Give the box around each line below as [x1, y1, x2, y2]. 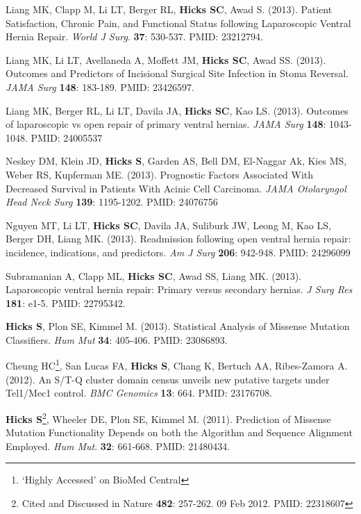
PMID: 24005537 [31, 130, 103, 144]
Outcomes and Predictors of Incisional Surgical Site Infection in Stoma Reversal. [6, 66, 349, 81]
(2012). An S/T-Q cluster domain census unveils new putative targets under [6, 372, 330, 386]
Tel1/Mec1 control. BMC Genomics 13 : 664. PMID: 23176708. [6, 385, 273, 400]
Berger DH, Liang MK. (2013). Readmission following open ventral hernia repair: [6, 231, 351, 246]
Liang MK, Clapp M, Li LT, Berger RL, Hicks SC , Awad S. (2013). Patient [6, 2, 333, 16]
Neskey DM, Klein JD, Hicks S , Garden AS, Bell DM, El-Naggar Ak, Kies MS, [6, 154, 347, 168]
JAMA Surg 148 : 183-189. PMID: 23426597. [6, 79, 194, 94]
